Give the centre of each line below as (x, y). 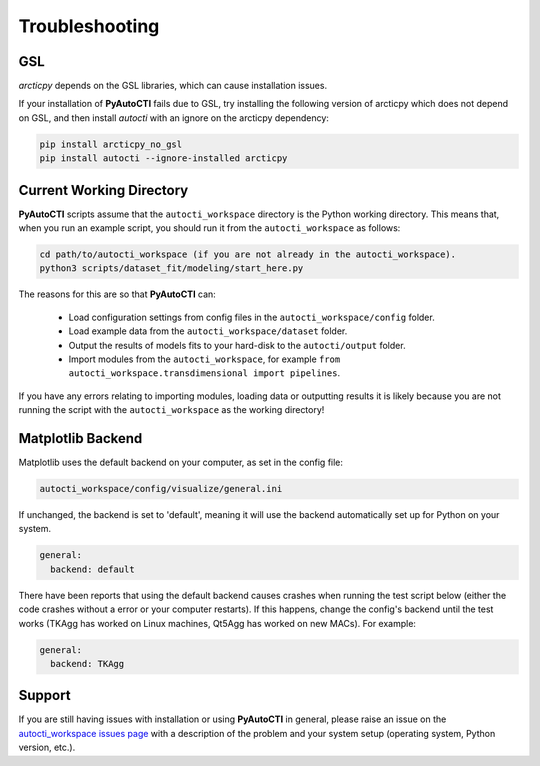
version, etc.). (47, 747)
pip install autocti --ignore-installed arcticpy (163, 158)
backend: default (92, 569)
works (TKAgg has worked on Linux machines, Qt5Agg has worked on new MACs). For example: (217, 623)
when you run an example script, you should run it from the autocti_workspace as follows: (209, 228)
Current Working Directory (103, 190)
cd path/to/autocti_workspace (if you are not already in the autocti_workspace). (248, 254)
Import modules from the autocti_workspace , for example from (204, 359)
